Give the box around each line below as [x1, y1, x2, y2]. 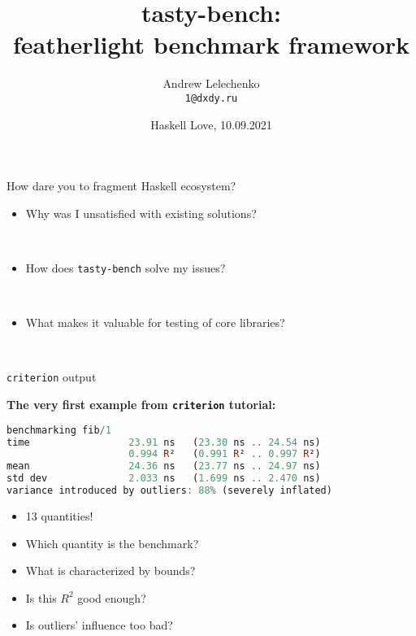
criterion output [6, 368, 97, 386]
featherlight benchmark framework [12, 28, 410, 61]
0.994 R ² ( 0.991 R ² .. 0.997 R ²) [128, 448, 321, 460]
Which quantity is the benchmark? [25, 534, 199, 551]
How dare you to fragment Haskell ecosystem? [6, 177, 236, 194]
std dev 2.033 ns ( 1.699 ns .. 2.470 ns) [6, 473, 321, 485]
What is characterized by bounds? [25, 562, 196, 579]
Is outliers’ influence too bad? [25, 616, 173, 634]
